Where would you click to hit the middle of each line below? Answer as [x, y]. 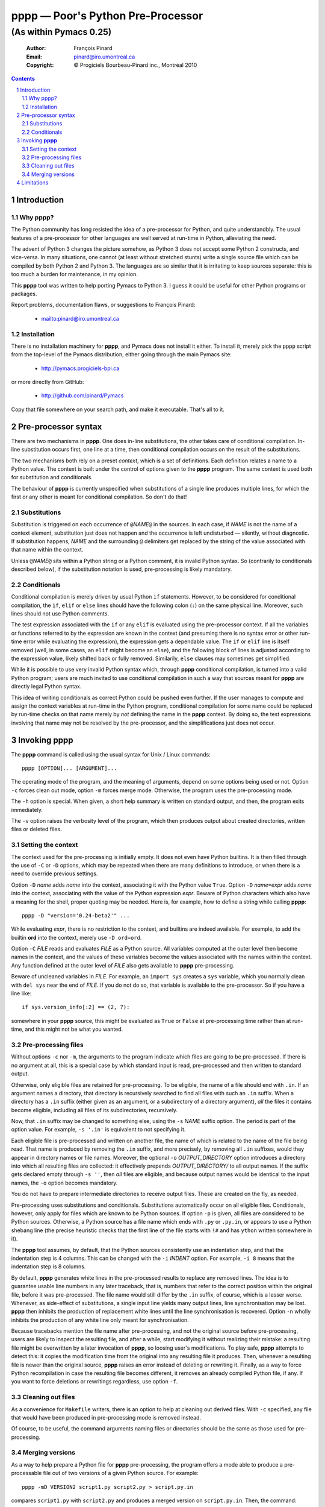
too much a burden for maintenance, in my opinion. [75, 274]
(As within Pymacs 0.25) [61, 32]
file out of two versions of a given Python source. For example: [121, 1473]
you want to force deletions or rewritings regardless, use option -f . [94, 1382]
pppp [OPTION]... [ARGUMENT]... [70, 768]
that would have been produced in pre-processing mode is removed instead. [106, 1417]
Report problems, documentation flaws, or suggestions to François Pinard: [103, 305]
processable [26, 1473]
